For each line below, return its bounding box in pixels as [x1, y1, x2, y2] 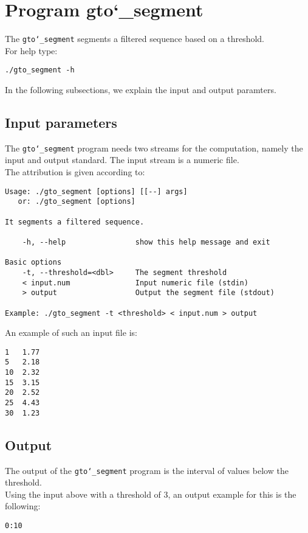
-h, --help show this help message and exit [22, 237, 270, 246]
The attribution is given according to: [5, 165, 145, 178]
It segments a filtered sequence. [5, 217, 145, 226]
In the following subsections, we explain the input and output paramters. [5, 83, 276, 96]
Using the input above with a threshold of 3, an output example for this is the [5, 487, 296, 500]
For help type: [5, 44, 58, 57]
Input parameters [5, 113, 117, 132]
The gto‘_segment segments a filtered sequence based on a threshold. [5, 32, 264, 45]
